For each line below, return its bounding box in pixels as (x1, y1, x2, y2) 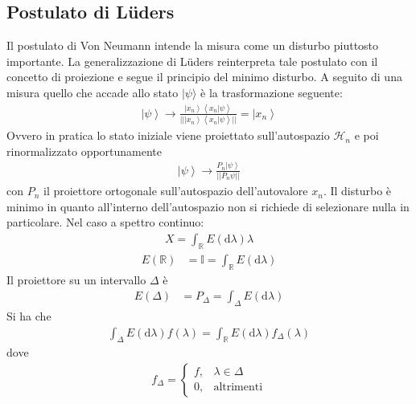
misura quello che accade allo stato (6, 84, 179, 100)
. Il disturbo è (323, 182, 392, 199)
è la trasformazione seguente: (200, 84, 343, 100)
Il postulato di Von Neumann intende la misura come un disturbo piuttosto (6, 37, 379, 54)
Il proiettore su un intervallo (6, 271, 146, 288)
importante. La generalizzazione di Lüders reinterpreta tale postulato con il (6, 52, 378, 69)
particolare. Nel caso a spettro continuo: (6, 214, 204, 231)
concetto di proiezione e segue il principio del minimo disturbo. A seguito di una (6, 68, 402, 85)
